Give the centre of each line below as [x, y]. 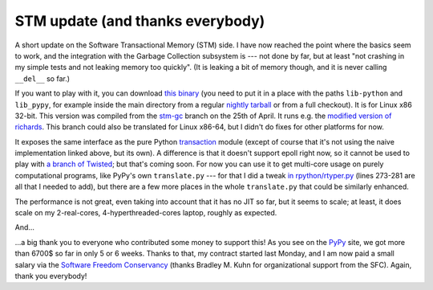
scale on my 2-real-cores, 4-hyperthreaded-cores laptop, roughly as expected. [146, 213]
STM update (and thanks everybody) [140, 21]
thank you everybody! [51, 276]
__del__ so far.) [42, 78]
